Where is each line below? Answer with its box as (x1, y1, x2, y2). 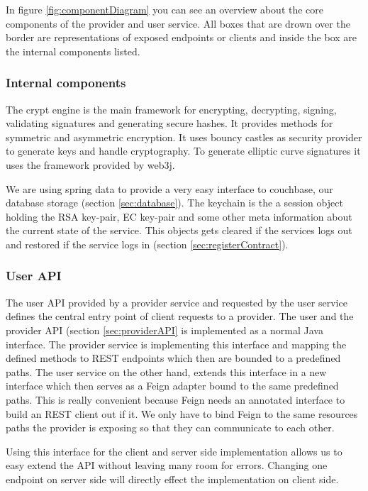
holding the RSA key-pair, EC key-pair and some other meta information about (6, 209, 352, 224)
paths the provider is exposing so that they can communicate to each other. (6, 420, 335, 435)
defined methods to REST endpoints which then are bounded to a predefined (6, 351, 341, 365)
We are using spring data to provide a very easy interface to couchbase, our (6, 181, 333, 196)
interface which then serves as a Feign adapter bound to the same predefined (6, 378, 339, 393)
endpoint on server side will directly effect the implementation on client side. (6, 471, 339, 486)
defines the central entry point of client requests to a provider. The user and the (6, 309, 354, 324)
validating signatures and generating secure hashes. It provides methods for (6, 116, 333, 131)
